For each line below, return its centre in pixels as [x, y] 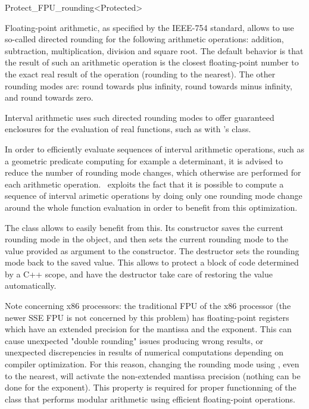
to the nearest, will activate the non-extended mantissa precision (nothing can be [153, 375]
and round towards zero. [49, 97]
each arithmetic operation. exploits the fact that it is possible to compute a [144, 184]
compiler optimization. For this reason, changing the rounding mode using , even [152, 364]
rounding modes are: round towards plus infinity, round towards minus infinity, [149, 85]
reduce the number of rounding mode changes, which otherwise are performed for [153, 172]
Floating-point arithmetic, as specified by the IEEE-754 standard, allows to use [149, 27]
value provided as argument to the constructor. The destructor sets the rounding [152, 250]
